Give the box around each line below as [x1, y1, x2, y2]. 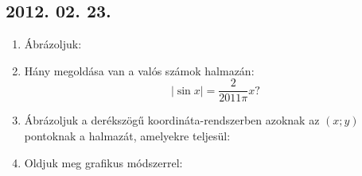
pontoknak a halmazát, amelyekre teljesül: [24, 128, 231, 144]
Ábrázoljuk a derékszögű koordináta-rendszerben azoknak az [24, 112, 320, 128]
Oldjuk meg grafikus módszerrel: [24, 154, 183, 170]
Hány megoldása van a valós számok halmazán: [24, 62, 255, 78]
